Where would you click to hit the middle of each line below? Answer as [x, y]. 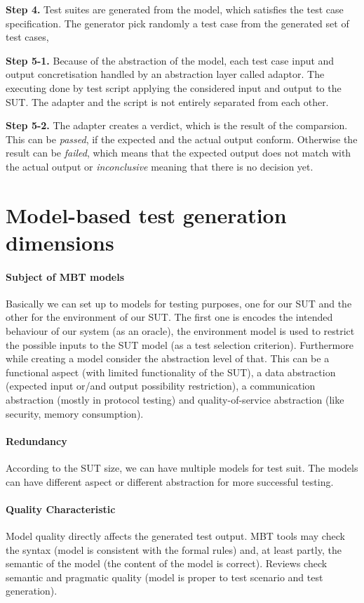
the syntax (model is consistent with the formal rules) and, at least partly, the [174, 549]
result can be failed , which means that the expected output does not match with [178, 153]
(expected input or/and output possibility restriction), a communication [161, 386]
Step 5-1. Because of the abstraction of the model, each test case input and [170, 60]
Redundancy [36, 440]
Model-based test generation [146, 214]
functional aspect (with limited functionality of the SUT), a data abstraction [171, 372]
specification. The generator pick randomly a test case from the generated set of [177, 23]
